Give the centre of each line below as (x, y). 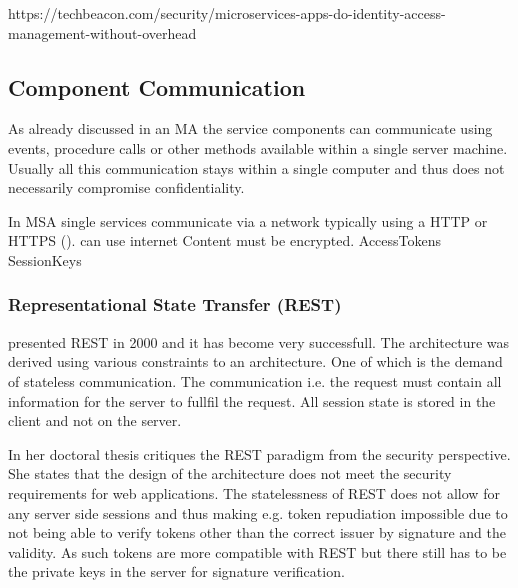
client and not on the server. (95, 420)
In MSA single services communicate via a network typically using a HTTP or (248, 220)
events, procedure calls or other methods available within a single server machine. (258, 147)
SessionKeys (45, 259)
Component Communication (157, 86)
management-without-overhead (102, 32)
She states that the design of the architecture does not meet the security (230, 473)
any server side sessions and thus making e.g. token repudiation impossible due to (258, 512)
